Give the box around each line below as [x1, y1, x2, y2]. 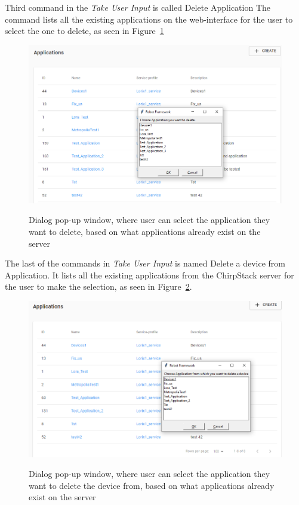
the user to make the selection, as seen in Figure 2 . [5, 280, 192, 293]
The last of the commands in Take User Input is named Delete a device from [5, 257, 285, 269]
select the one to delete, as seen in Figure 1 [5, 24, 164, 37]
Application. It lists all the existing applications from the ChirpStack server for [5, 268, 294, 281]
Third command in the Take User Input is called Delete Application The [5, 1, 270, 13]
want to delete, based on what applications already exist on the [29, 225, 261, 237]
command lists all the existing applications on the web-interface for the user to [5, 13, 293, 25]
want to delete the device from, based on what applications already [29, 479, 275, 491]
